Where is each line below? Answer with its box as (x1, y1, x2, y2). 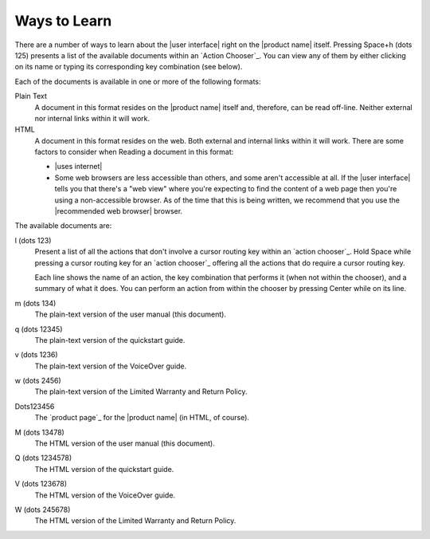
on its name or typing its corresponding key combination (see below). (14, 62, 243, 72)
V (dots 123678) (14, 479, 68, 489)
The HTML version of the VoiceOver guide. (34, 490, 175, 500)
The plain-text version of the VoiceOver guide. (34, 361, 187, 371)
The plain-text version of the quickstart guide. (34, 335, 186, 344)
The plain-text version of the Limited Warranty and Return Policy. (34, 387, 248, 396)
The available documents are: (14, 221, 112, 230)
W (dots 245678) (14, 505, 71, 514)
